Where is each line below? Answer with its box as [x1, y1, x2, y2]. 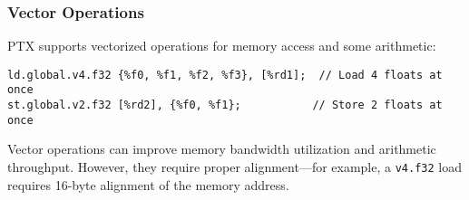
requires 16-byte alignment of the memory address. [7, 175, 289, 194]
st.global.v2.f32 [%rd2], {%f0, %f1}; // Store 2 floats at [7, 99, 443, 112]
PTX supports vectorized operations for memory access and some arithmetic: [7, 36, 436, 55]
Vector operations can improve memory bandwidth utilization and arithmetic [7, 139, 436, 158]
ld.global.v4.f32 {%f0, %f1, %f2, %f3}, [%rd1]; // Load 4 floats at [7, 68, 443, 81]
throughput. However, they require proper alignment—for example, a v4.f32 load [7, 157, 462, 176]
